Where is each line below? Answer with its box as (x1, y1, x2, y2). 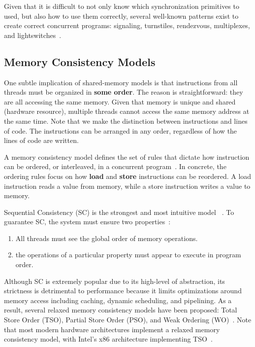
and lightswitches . (4, 30, 62, 40)
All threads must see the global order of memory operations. (15, 233, 198, 243)
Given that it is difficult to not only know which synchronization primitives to (4, 1, 239, 11)
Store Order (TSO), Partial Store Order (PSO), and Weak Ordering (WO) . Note (4, 314, 252, 325)
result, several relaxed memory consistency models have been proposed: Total (4, 305, 237, 315)
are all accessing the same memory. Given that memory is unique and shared (4, 96, 236, 106)
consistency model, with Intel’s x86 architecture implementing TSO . (4, 334, 213, 344)
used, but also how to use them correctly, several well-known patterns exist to (4, 10, 239, 21)
